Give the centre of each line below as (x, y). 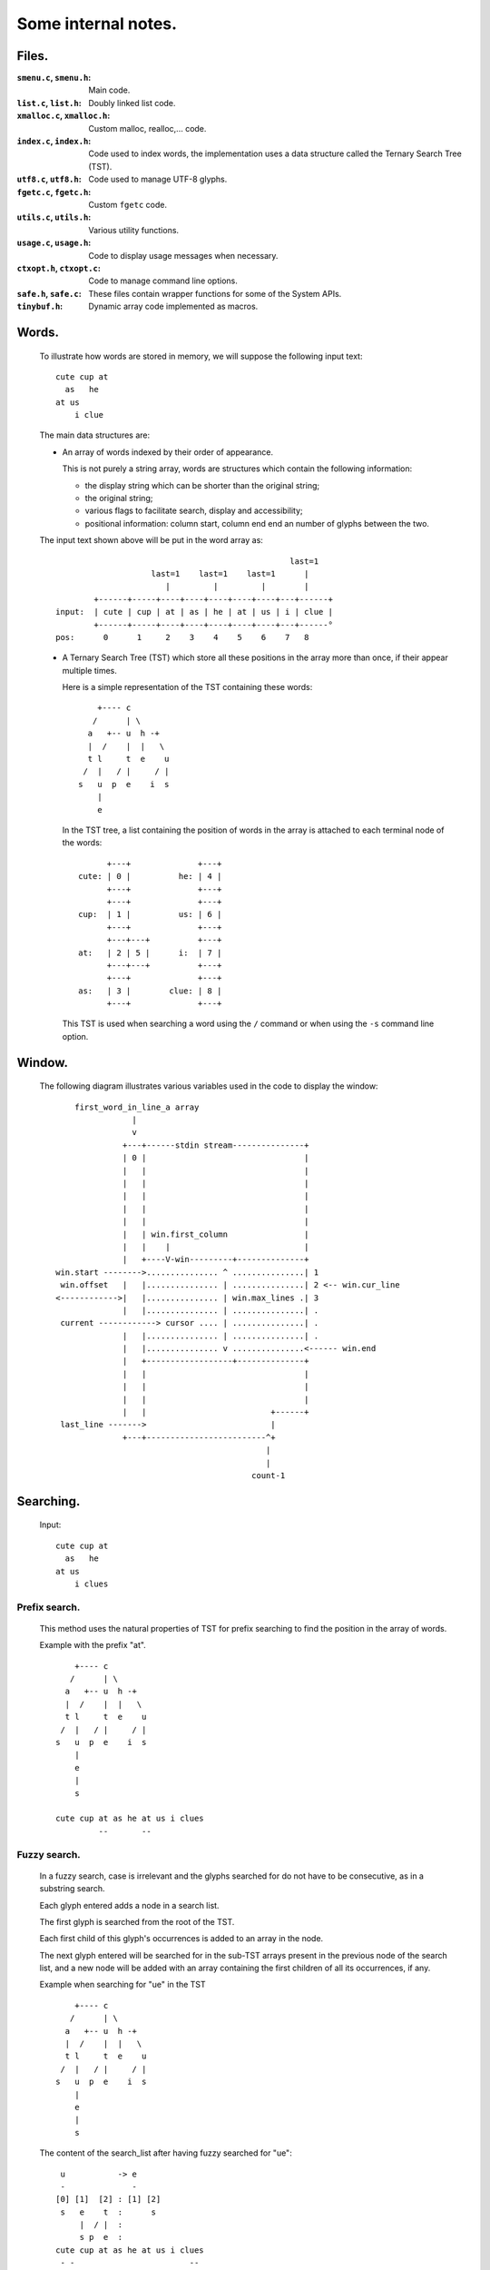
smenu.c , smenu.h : (54, 78)
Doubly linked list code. (132, 103)
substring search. (72, 1889)
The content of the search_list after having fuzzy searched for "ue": (166, 2153)
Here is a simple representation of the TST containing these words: (187, 687)
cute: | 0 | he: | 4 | (150, 877)
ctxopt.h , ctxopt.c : (59, 268)
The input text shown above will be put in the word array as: (151, 540)
